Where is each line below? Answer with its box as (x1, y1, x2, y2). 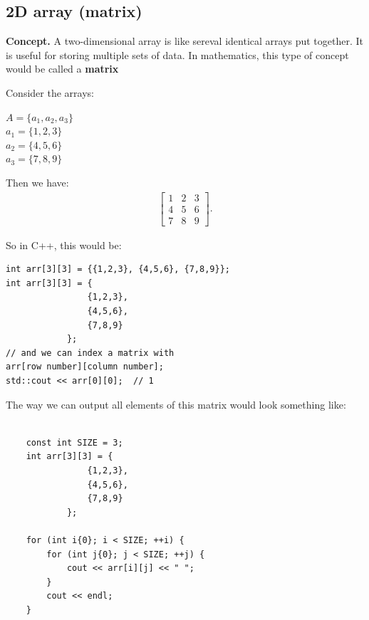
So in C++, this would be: (6, 237, 122, 252)
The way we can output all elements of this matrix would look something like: (6, 396, 346, 411)
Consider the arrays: (6, 85, 94, 100)
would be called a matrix (6, 61, 119, 76)
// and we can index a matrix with (6, 347, 175, 358)
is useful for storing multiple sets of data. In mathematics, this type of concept (6, 47, 349, 62)
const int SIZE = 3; (26, 437, 123, 448)
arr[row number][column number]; (6, 362, 164, 372)
